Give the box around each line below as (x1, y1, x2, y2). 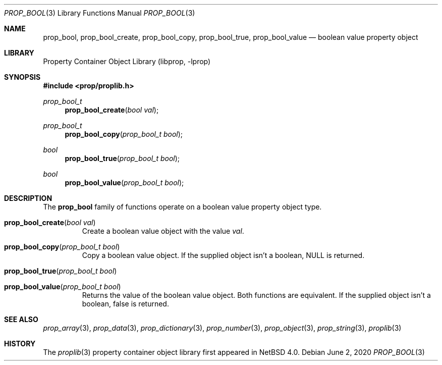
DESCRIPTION (4, 194, 52, 202)
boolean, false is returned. (82, 299, 169, 308)
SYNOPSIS (4, 73, 41, 81)
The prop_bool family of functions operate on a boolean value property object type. (43, 202, 322, 211)
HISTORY (4, 339, 36, 348)
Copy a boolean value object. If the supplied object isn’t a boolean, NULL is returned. (82, 251, 365, 259)
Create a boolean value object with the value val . (82, 227, 244, 235)
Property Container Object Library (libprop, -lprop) (43, 57, 211, 66)
